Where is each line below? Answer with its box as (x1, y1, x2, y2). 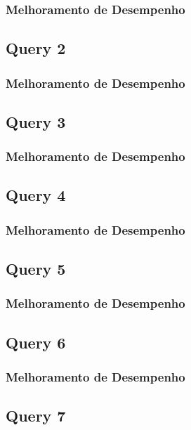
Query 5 (6, 258, 66, 280)
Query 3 (6, 110, 66, 132)
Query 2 (6, 37, 66, 59)
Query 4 (6, 184, 66, 206)
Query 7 (6, 405, 66, 426)
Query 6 (6, 331, 66, 353)
